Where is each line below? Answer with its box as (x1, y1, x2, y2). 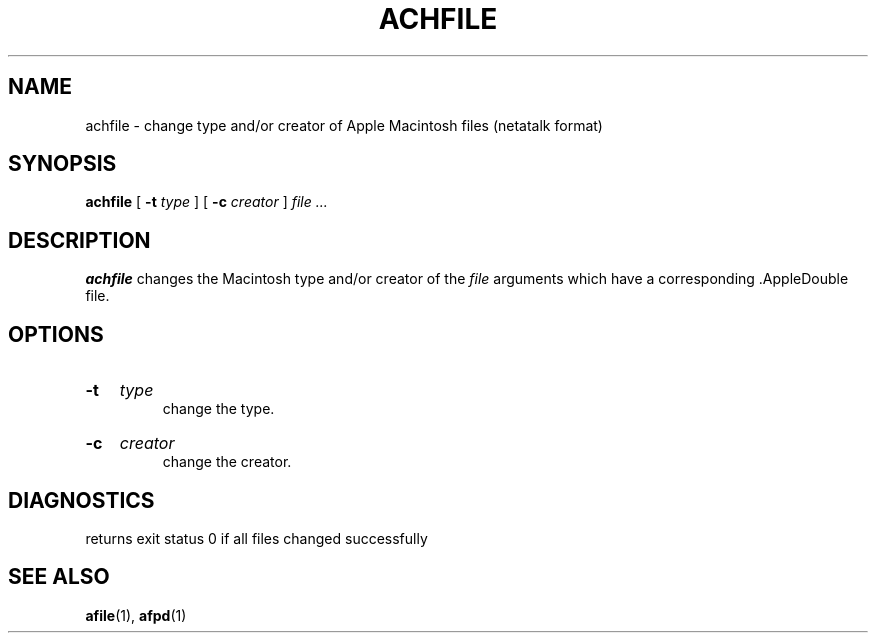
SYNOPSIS (8, 151, 117, 177)
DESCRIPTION (8, 227, 151, 253)
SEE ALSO (8, 564, 110, 590)
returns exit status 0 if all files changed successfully (85, 529, 428, 547)
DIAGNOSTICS (8, 487, 155, 513)
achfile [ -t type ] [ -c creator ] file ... (85, 193, 328, 211)
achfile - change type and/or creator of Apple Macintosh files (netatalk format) (85, 116, 603, 134)
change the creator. (162, 453, 292, 471)
